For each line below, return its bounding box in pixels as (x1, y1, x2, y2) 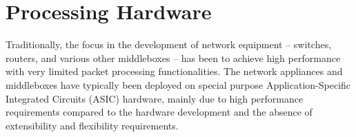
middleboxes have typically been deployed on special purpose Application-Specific (6, 77, 351, 92)
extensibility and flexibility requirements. (6, 118, 179, 132)
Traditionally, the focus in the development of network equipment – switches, (6, 37, 332, 52)
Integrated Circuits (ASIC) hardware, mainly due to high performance (6, 91, 304, 105)
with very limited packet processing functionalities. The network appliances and (6, 64, 343, 78)
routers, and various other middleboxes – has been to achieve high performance (6, 50, 341, 65)
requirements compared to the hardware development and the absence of (6, 105, 313, 119)
